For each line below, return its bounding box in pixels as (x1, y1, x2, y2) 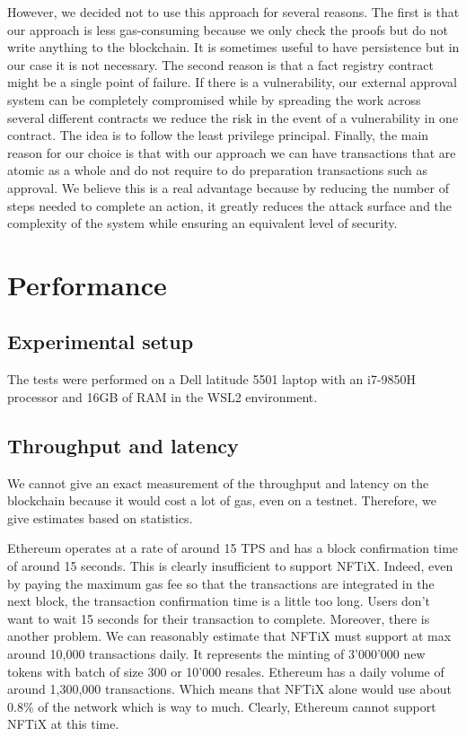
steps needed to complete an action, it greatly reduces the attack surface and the (7, 196, 453, 215)
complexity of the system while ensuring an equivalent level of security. (7, 214, 398, 232)
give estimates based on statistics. (7, 508, 193, 527)
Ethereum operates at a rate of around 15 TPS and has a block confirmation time (7, 539, 459, 557)
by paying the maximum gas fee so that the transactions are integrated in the (7, 574, 435, 592)
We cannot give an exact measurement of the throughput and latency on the (7, 473, 429, 492)
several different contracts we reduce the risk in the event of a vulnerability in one (7, 108, 459, 127)
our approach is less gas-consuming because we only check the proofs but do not (7, 20, 449, 39)
